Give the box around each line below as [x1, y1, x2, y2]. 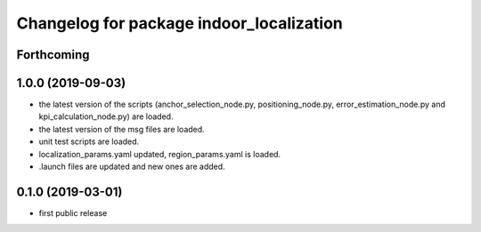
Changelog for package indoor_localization [16, 13, 343, 33]
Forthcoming [16, 47, 90, 62]
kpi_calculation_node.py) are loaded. [38, 111, 174, 122]
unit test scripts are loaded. [38, 136, 140, 147]
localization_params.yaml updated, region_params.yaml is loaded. [38, 148, 281, 159]
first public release [38, 207, 108, 218]
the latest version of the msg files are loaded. [38, 124, 205, 134]
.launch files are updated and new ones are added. [38, 161, 226, 172]
